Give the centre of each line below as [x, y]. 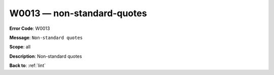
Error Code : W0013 [30, 28]
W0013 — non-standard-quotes [78, 13]
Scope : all [20, 47]
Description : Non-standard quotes [46, 56]
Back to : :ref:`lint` [27, 65]
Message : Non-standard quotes [46, 37]
